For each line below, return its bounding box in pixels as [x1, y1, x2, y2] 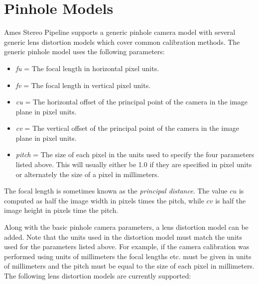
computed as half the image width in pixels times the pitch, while [4, 195, 204, 205]
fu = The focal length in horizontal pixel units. [15, 63, 159, 73]
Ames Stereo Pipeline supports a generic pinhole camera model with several [4, 27, 236, 37]
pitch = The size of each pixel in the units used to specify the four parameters [15, 149, 255, 160]
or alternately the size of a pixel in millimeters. [15, 169, 159, 179]
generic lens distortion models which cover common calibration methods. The [4, 36, 240, 47]
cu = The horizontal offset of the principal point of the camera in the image [15, 96, 248, 107]
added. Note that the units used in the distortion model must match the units [4, 231, 242, 242]
